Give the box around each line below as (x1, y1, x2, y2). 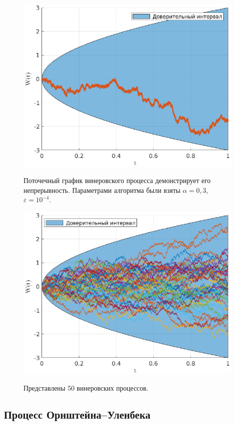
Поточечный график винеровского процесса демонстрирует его (23, 175, 211, 186)
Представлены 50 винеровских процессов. (23, 383, 148, 393)
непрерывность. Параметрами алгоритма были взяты (23, 185, 181, 195)
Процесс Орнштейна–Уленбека (4, 407, 151, 422)
